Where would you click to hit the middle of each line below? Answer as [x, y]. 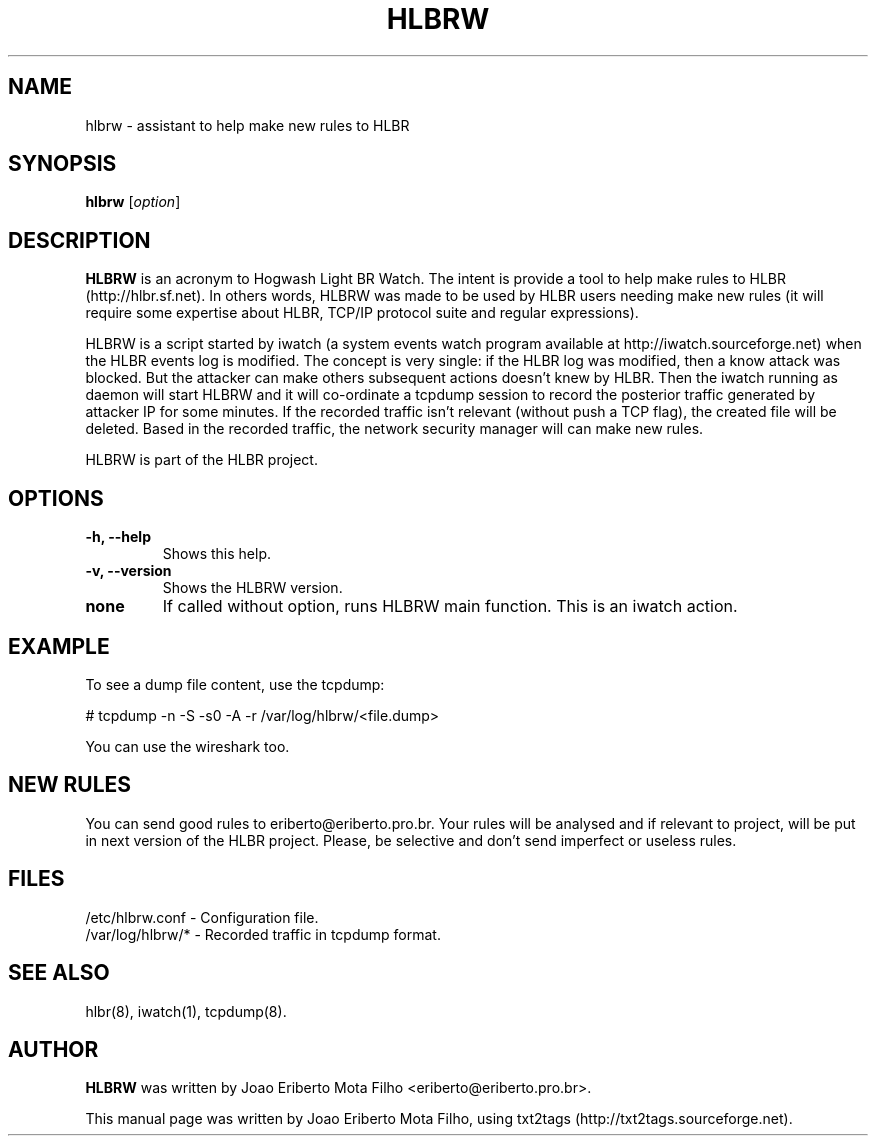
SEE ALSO [59, 973]
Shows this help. [216, 554]
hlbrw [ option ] [133, 202]
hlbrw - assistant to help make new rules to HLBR [247, 125]
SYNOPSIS [62, 164]
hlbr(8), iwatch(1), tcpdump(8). [186, 1011]
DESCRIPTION [79, 240]
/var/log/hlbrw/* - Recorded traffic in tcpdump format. [263, 934]
